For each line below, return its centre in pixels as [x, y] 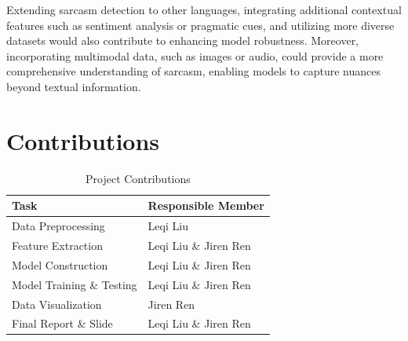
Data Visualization [57, 304]
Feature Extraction [57, 245]
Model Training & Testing [75, 284]
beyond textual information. [74, 86]
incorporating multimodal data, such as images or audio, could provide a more [195, 55]
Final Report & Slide [62, 323]
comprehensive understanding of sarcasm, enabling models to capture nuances [194, 71]
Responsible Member [206, 205]
